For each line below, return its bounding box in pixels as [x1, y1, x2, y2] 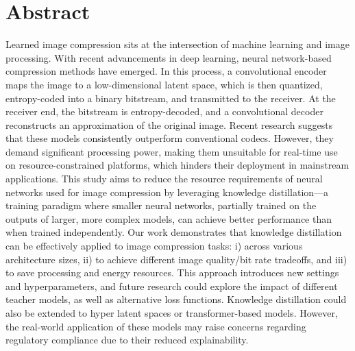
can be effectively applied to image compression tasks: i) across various [5, 239, 303, 253]
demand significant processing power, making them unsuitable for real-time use [5, 144, 338, 158]
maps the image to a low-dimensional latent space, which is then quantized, [5, 77, 323, 91]
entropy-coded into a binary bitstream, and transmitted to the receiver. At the [5, 90, 336, 105]
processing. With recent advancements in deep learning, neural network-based [5, 50, 332, 64]
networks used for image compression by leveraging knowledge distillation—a [5, 184, 329, 199]
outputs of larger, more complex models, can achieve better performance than [5, 211, 332, 226]
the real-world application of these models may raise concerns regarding [5, 319, 306, 333]
